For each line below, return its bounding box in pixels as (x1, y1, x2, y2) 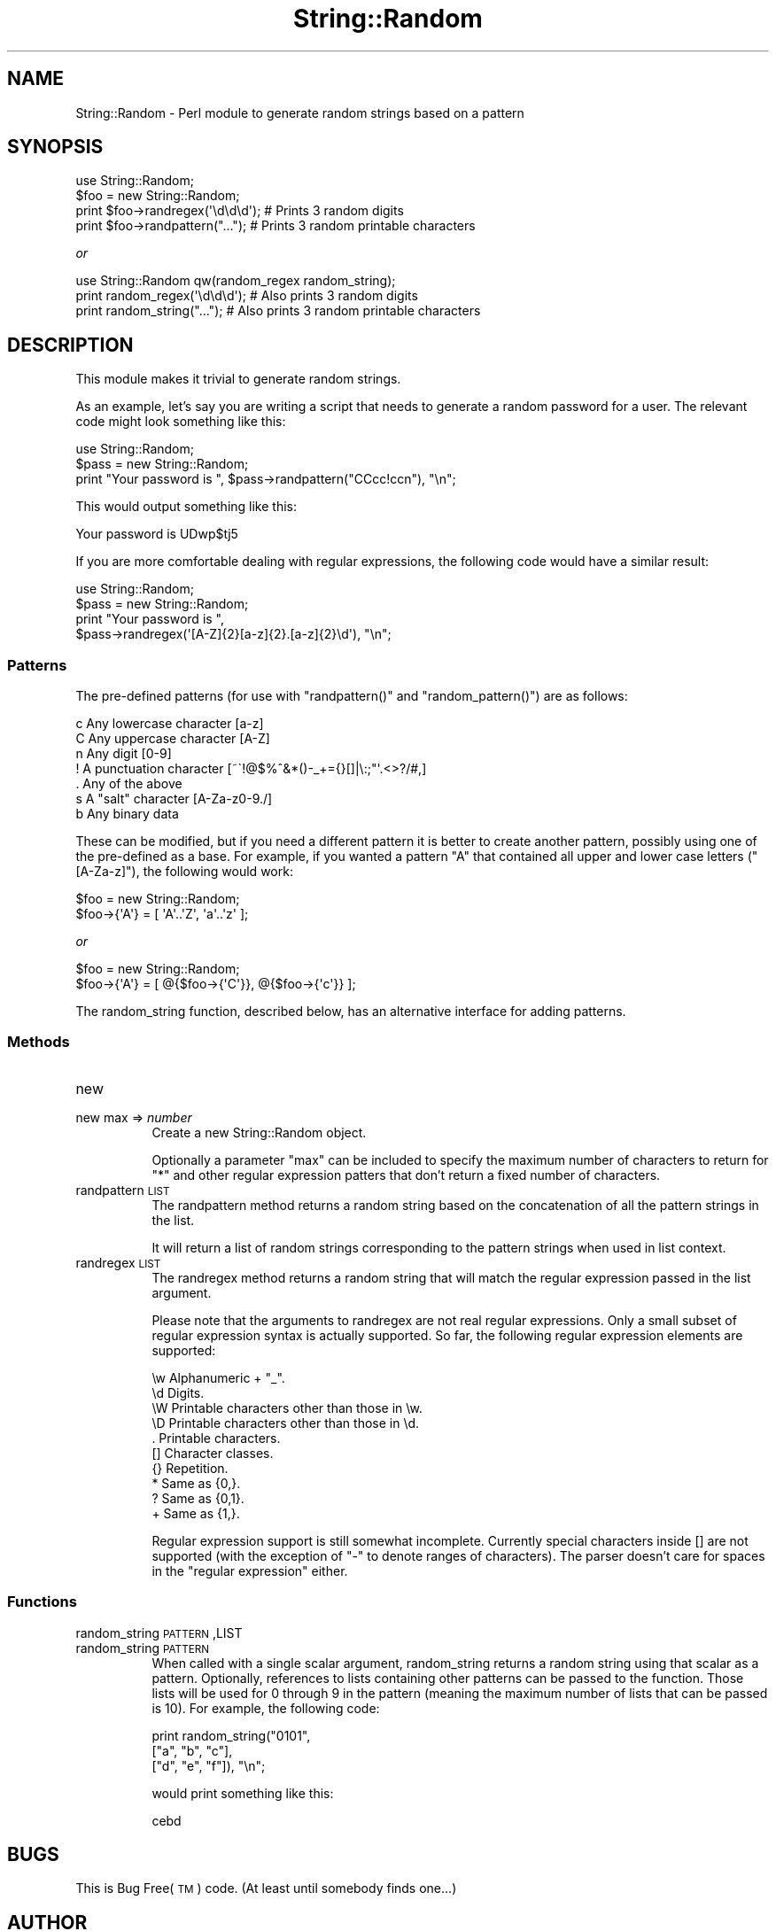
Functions (7, 1593, 77, 1611)
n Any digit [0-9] (75, 746, 172, 762)
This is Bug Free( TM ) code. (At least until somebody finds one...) (75, 1881, 457, 1896)
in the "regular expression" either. (151, 1563, 348, 1578)
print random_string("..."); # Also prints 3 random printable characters (75, 303, 481, 319)
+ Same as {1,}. (151, 1505, 240, 1521)
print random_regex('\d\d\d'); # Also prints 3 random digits (75, 288, 418, 304)
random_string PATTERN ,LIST (75, 1625, 243, 1640)
